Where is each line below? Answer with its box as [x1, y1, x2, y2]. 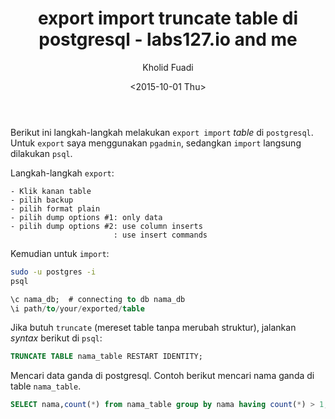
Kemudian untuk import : [10, 247, 110, 259]
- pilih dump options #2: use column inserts [10, 221, 203, 231]
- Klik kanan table [10, 186, 92, 196]
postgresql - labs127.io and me [38, 28, 298, 51]
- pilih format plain [10, 203, 101, 214]
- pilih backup [10, 195, 74, 205]
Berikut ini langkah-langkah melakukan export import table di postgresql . [10, 126, 314, 138]
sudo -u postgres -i [10, 267, 97, 277]
